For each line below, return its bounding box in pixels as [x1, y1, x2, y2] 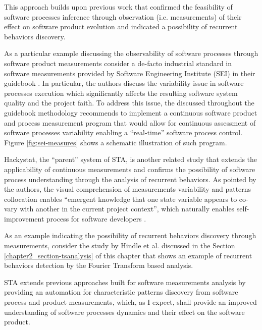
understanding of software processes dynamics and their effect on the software [4, 306, 245, 317]
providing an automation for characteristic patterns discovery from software [4, 287, 238, 297]
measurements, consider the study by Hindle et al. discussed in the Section [4, 240, 235, 251]
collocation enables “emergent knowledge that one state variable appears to [4, 193, 237, 204]
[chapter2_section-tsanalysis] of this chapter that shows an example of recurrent [4, 250, 252, 260]
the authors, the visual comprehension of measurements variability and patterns [4, 184, 251, 194]
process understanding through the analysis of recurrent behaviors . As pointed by [4, 174, 256, 184]
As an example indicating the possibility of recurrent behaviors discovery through [4, 230, 256, 241]
